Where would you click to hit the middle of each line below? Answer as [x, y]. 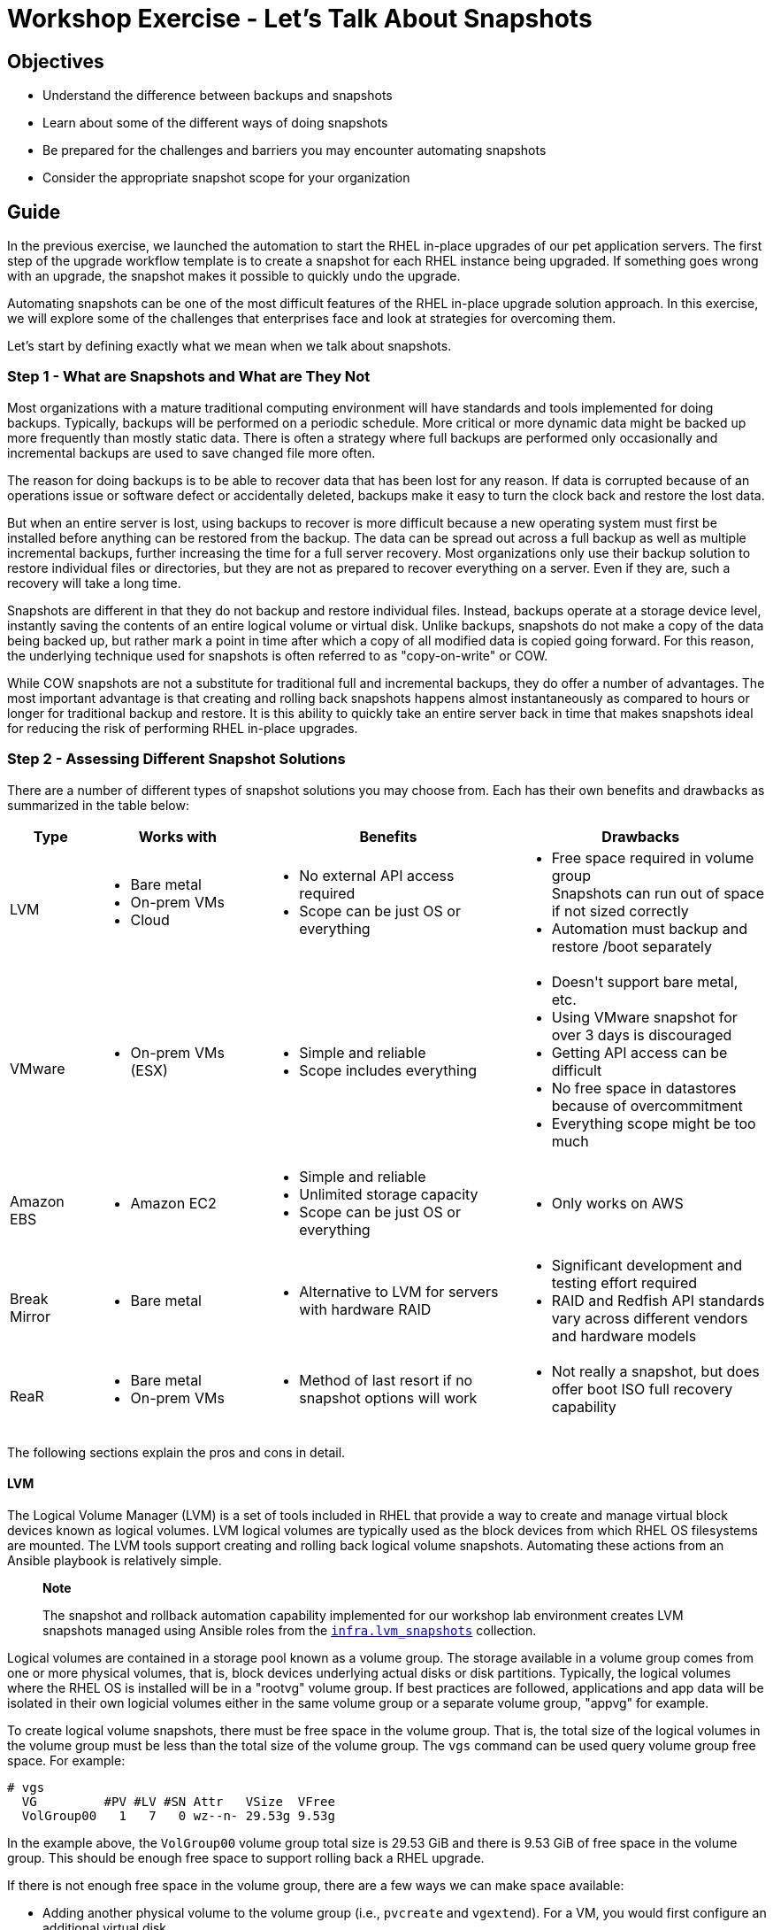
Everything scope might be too [654, 1123]
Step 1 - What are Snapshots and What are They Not [189, 377]
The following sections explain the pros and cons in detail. [176, 1452]
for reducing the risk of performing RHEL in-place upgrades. [183, 728]
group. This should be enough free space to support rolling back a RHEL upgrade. [246, 1857]
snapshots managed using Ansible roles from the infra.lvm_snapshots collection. [290, 1630]
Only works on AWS [617, 1203]
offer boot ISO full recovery [642, 1389]
